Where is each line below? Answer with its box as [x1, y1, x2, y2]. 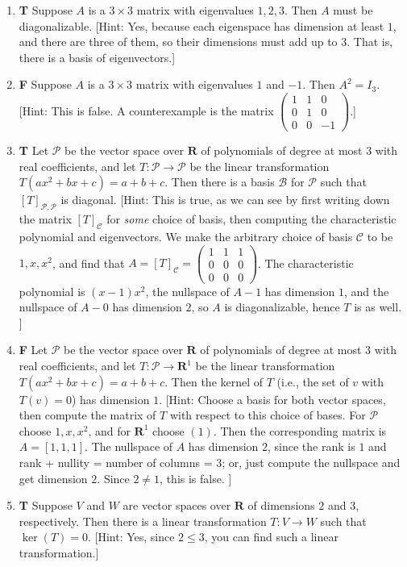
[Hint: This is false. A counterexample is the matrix [19, 102, 274, 119]
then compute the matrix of [19, 406, 156, 423]
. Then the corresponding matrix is [213, 422, 387, 439]
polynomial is [19, 282, 85, 299]
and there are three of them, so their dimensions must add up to [19, 33, 338, 50]
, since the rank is [268, 438, 355, 455]
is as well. [354, 298, 402, 315]
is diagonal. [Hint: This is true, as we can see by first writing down [60, 191, 390, 208]
